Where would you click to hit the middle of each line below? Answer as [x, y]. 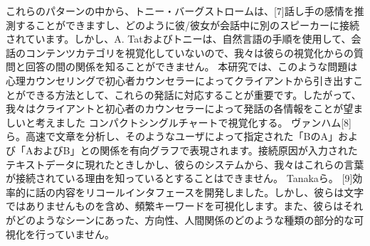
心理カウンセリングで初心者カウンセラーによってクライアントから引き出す [180, 80]
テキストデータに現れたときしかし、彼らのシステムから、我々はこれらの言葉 [185, 164]
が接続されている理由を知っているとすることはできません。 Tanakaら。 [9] [179, 178]
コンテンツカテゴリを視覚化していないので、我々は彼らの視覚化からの [190, 52]
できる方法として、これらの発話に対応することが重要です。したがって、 [193, 94]
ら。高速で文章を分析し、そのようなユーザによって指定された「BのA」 [172, 136]
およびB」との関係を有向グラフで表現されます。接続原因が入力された [195, 150]
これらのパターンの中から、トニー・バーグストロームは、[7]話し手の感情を [180, 11]
